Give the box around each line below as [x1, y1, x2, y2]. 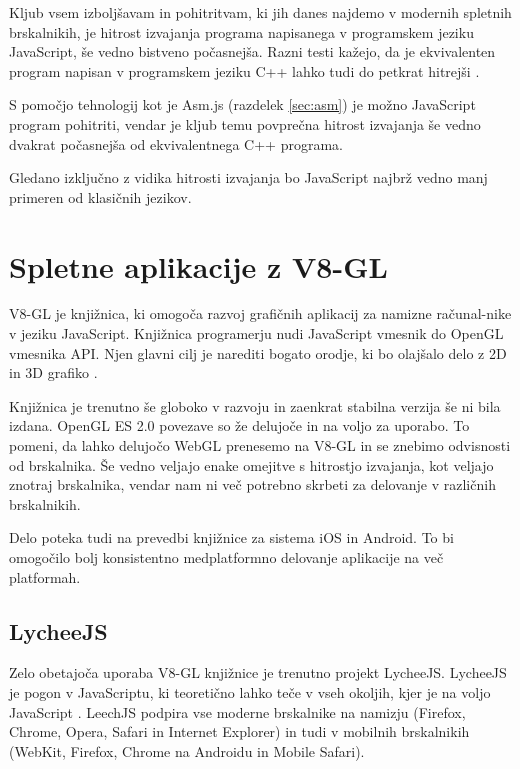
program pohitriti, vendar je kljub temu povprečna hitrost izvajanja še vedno [9, 113, 481, 134]
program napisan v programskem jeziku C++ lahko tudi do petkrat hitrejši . [9, 60, 480, 81]
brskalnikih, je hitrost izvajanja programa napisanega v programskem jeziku [9, 21, 474, 42]
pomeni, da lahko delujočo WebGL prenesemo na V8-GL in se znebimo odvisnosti [9, 435, 511, 456]
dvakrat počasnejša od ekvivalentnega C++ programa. [9, 133, 343, 154]
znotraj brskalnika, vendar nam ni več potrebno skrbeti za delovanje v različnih [9, 474, 496, 495]
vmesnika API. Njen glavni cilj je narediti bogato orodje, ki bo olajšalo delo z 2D [9, 342, 507, 363]
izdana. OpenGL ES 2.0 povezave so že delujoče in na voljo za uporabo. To [9, 415, 470, 436]
